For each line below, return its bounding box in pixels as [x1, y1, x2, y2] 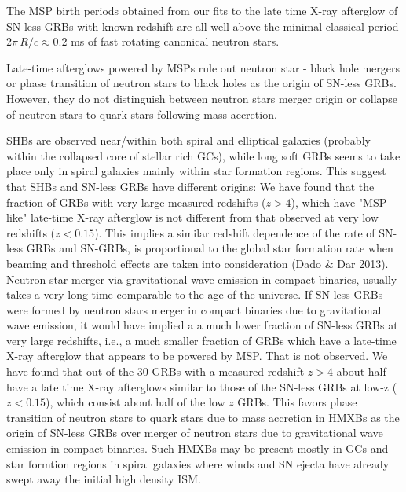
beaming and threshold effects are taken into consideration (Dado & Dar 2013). [6, 255, 389, 271]
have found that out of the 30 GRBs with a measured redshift [6, 363, 305, 380]
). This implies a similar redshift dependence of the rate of [94, 224, 375, 240]
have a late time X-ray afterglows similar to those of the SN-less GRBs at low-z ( [6, 378, 397, 395]
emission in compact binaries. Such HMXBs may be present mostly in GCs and [6, 440, 389, 457]
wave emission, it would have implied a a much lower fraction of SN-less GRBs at [6, 317, 398, 333]
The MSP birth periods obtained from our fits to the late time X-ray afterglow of [6, 2, 398, 18]
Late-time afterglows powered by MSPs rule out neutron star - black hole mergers [6, 59, 401, 75]
